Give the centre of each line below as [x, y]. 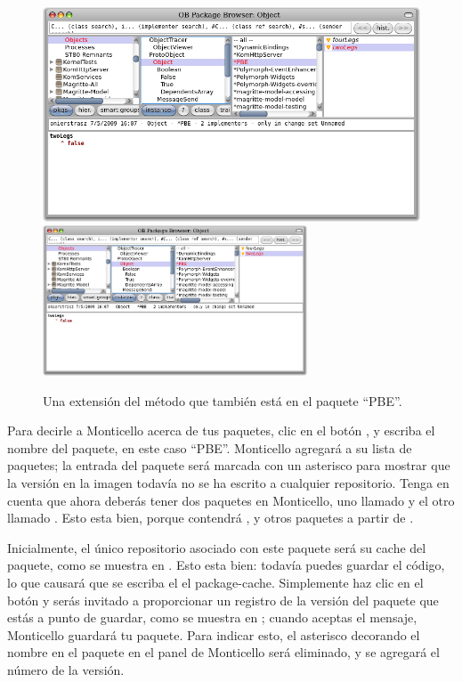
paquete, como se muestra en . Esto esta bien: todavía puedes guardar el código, [226, 565]
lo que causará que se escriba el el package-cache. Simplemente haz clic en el [215, 582]
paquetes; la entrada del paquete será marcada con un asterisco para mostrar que [229, 465]
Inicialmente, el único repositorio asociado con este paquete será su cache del [217, 547]
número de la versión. [66, 669]
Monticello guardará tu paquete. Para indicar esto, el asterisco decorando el [214, 634]
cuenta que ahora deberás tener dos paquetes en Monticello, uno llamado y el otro [231, 500]
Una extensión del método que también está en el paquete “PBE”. [223, 400]
